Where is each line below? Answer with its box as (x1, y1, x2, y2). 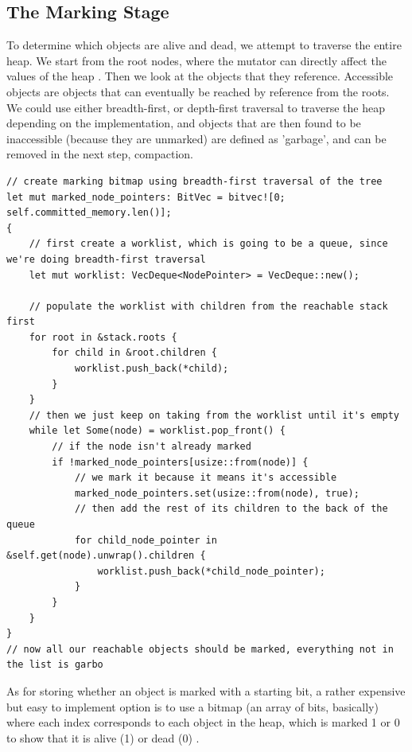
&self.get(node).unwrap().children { (6, 550, 206, 562)
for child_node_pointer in (74, 534, 217, 546)
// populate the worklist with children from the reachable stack (29, 300, 388, 312)
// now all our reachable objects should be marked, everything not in (6, 643, 394, 655)
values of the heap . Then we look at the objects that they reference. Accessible (6, 68, 394, 84)
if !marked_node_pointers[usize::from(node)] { (52, 456, 309, 468)
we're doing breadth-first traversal (6, 253, 206, 265)
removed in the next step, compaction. (6, 146, 193, 162)
